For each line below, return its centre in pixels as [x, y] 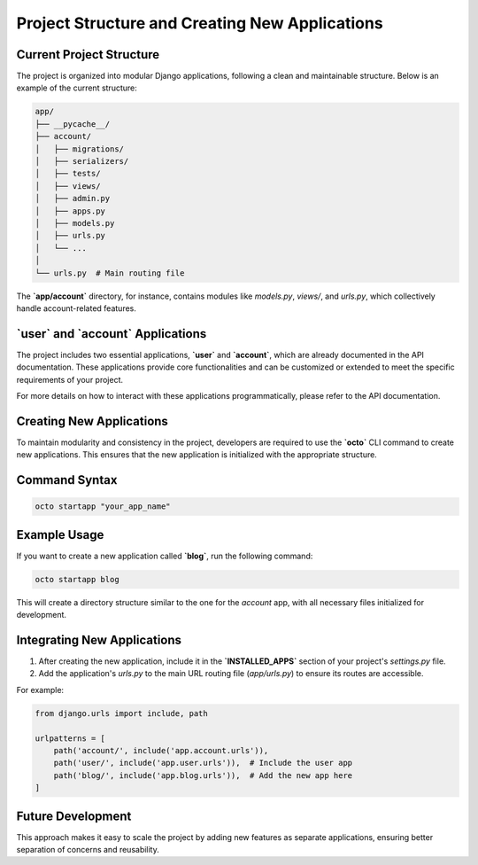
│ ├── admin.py [73, 199]
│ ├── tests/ [68, 174]
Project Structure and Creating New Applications [200, 23]
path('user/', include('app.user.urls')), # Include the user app [203, 763]
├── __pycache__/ [73, 124]
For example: [40, 690]
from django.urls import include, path [121, 713]
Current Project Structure [88, 55]
